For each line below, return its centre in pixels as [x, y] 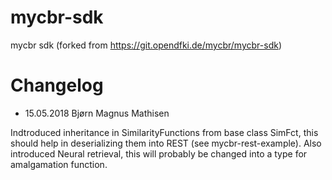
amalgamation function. [59, 164]
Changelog [57, 85]
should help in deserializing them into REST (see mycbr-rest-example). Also [166, 143]
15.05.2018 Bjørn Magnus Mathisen [97, 113]
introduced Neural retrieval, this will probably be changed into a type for [159, 153]
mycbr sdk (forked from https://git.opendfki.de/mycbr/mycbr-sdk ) [146, 45]
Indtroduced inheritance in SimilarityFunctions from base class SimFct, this [164, 132]
